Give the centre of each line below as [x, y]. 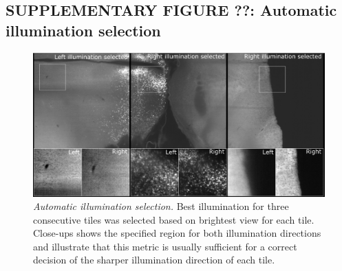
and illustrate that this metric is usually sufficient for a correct [165, 246]
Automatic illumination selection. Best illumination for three [161, 206]
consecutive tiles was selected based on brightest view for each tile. [174, 219]
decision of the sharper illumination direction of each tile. [154, 260]
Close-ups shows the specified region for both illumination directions [177, 233]
